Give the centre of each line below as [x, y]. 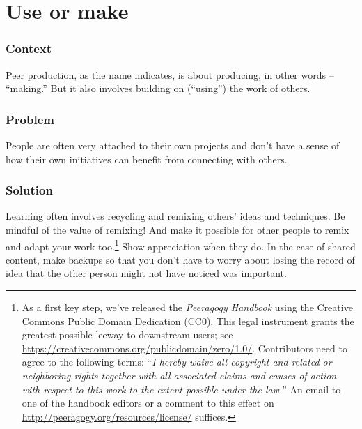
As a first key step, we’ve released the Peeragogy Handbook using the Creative [187, 307]
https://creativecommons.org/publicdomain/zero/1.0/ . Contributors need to [184, 348]
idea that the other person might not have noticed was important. [146, 273]
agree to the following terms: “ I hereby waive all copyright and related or [177, 362]
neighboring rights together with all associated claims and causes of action [179, 375]
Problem [30, 119]
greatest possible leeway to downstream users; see [127, 334]
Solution [29, 190]
